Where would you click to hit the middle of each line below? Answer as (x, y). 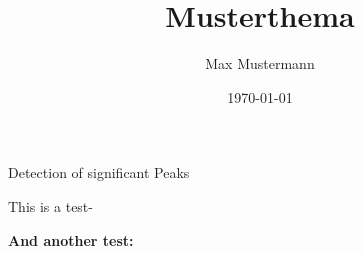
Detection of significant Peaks (99, 172)
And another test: (71, 239)
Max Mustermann (260, 63)
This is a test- (50, 205)
